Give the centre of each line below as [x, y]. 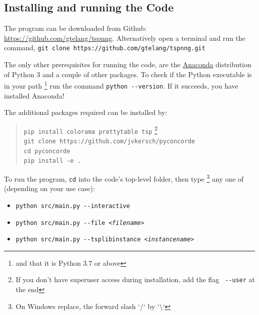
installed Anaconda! [34, 95]
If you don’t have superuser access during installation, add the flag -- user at [135, 279]
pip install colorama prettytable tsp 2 [91, 130]
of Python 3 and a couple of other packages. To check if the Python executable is [128, 74]
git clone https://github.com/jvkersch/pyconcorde [109, 142]
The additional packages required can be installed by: [86, 112]
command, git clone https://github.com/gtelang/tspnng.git [105, 48]
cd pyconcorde [47, 151]
